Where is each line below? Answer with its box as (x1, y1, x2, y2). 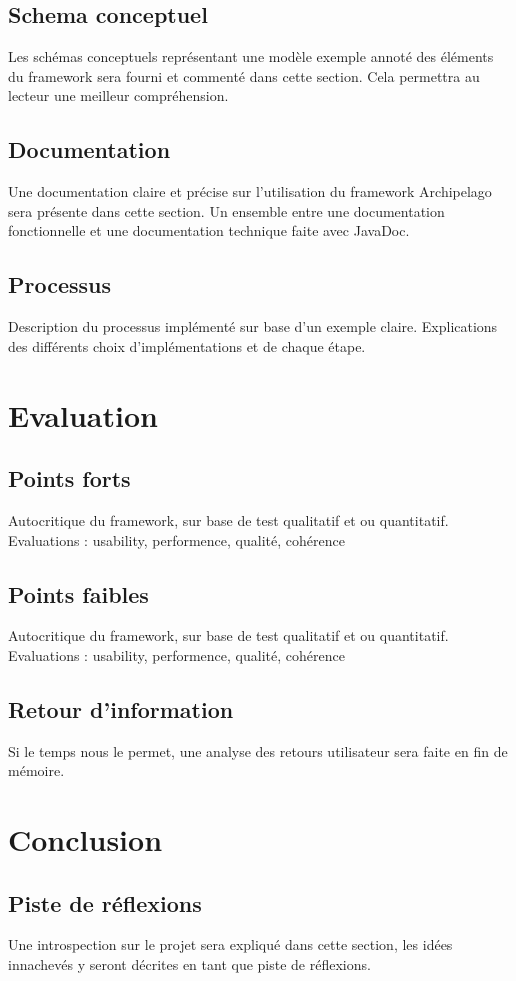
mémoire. (8, 760, 65, 781)
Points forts (8, 463, 131, 494)
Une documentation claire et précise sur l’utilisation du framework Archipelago (8, 181, 492, 202)
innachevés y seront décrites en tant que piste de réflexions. (8, 954, 371, 975)
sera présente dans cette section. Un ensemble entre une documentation (8, 200, 445, 221)
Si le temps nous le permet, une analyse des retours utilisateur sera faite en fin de (8, 740, 508, 761)
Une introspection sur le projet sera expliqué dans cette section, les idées (8, 934, 453, 955)
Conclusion (8, 819, 163, 860)
